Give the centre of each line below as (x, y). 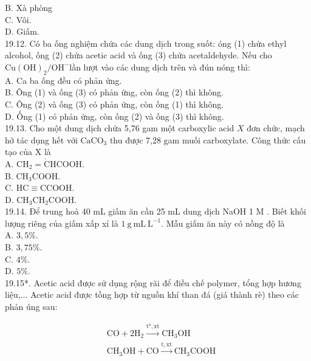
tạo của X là (28, 152)
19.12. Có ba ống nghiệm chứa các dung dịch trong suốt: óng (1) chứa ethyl (146, 43)
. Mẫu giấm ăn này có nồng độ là (223, 223)
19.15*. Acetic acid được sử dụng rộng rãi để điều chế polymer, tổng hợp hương (153, 282)
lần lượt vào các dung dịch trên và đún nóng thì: (160, 67)
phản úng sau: (31, 307)
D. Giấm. (22, 31)
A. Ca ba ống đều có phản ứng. (63, 80)
